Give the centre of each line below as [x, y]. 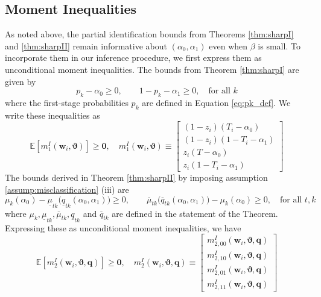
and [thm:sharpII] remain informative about [86, 45]
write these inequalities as [52, 115]
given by [21, 81]
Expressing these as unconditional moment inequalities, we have [123, 227]
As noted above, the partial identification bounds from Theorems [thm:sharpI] [149, 34]
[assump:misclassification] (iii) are [67, 189]
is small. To [279, 45]
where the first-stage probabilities [67, 102]
